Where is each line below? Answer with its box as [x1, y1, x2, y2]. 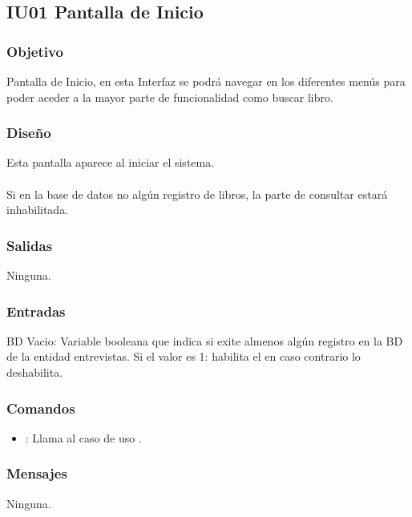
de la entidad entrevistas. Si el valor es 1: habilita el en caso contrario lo [6, 348, 361, 365]
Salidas [6, 235, 53, 255]
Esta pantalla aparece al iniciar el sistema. [6, 154, 215, 171]
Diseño [6, 123, 51, 143]
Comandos [6, 398, 75, 418]
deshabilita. [6, 364, 63, 380]
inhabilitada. [6, 201, 69, 218]
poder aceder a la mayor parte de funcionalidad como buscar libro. [6, 88, 333, 105]
